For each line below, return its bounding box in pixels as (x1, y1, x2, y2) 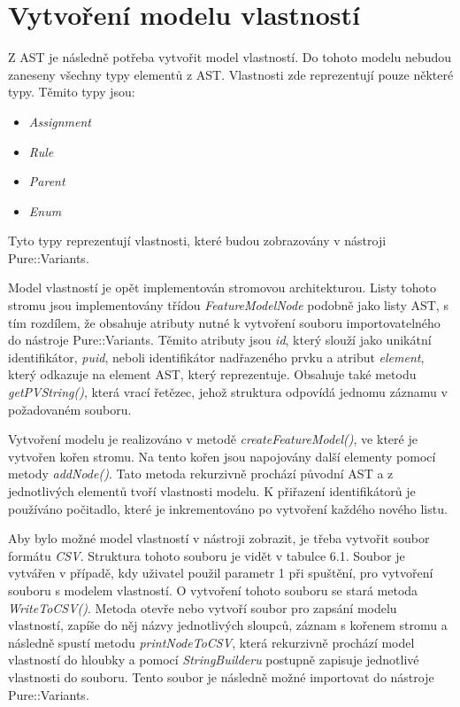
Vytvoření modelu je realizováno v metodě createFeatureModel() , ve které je (8, 430, 418, 448)
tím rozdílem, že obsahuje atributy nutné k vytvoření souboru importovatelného (8, 313, 441, 331)
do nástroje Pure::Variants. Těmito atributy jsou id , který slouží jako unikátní (8, 330, 432, 349)
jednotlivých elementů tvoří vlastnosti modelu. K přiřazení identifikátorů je (8, 482, 416, 500)
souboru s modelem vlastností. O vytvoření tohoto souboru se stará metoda (8, 580, 418, 599)
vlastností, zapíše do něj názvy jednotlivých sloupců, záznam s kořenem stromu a (8, 616, 448, 634)
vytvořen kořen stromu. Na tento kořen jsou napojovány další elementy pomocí (8, 447, 436, 465)
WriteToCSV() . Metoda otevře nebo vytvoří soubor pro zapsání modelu (8, 598, 397, 617)
